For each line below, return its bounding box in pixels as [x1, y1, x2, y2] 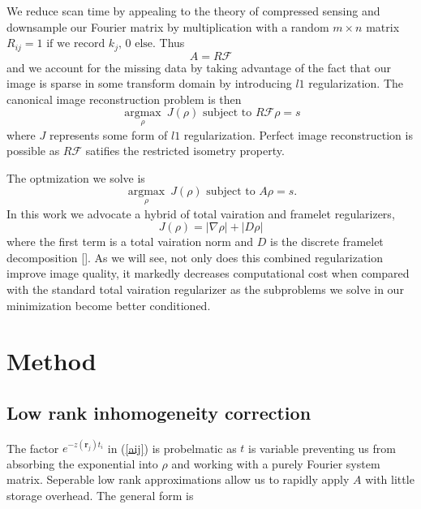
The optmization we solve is [6, 169, 145, 186]
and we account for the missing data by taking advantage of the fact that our [6, 58, 391, 75]
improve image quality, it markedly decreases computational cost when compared [6, 265, 410, 282]
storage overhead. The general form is [6, 487, 194, 504]
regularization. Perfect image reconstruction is [183, 126, 413, 143]
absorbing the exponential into [6, 455, 158, 472]
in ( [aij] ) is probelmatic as [107, 439, 237, 456]
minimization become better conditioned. [6, 296, 211, 313]
